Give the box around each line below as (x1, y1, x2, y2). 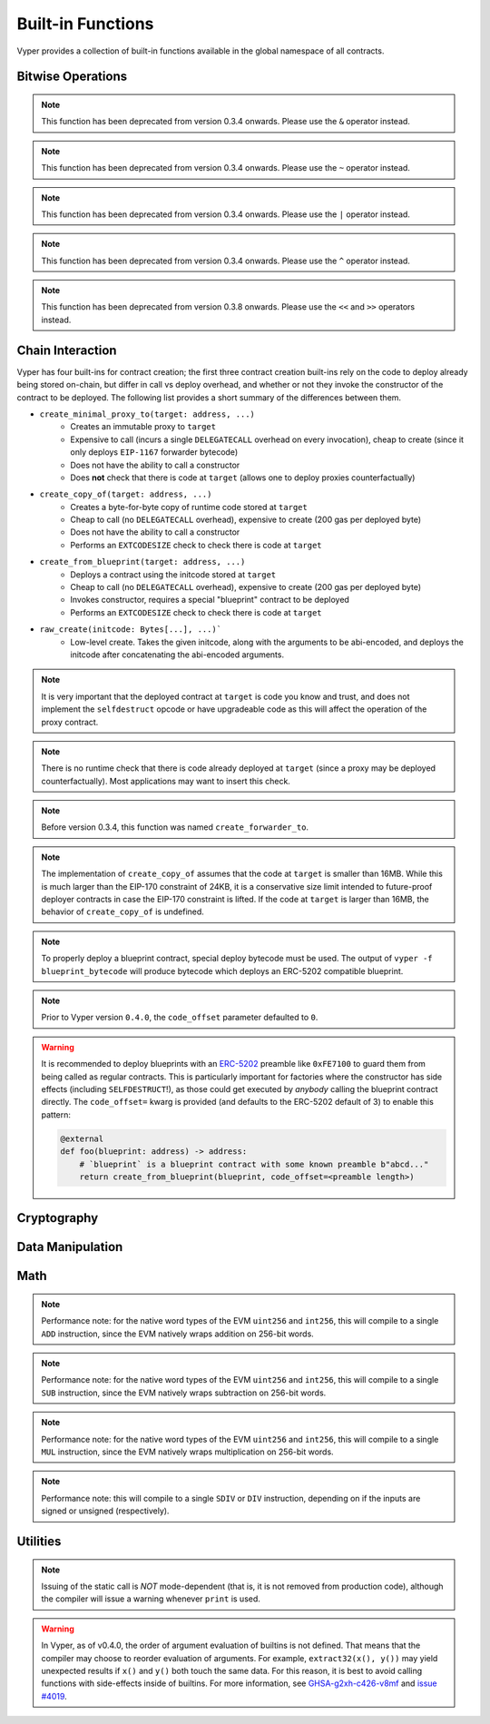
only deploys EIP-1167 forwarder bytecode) (70, 447, 239, 458)
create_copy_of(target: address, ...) (39, 489, 212, 499)
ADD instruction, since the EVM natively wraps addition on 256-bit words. (41, 1328, 315, 1339)
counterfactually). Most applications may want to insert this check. (41, 775, 290, 786)
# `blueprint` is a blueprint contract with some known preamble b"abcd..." (79, 1158, 429, 1169)
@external (60, 1133, 104, 1144)
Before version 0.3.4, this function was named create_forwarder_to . (41, 822, 309, 832)
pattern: (41, 1108, 72, 1120)
